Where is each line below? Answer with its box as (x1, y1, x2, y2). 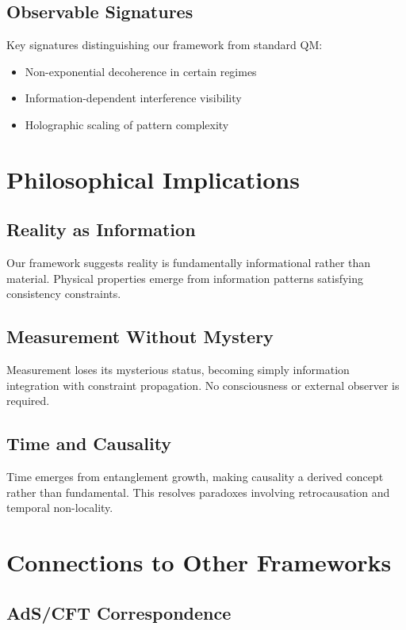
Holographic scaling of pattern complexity (25, 116, 229, 132)
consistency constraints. (6, 285, 121, 302)
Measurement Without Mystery (6, 324, 274, 349)
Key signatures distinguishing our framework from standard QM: (6, 36, 323, 53)
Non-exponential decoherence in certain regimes (25, 63, 257, 79)
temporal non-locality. (6, 499, 113, 516)
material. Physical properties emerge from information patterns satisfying (6, 269, 364, 286)
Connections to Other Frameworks (6, 546, 392, 578)
